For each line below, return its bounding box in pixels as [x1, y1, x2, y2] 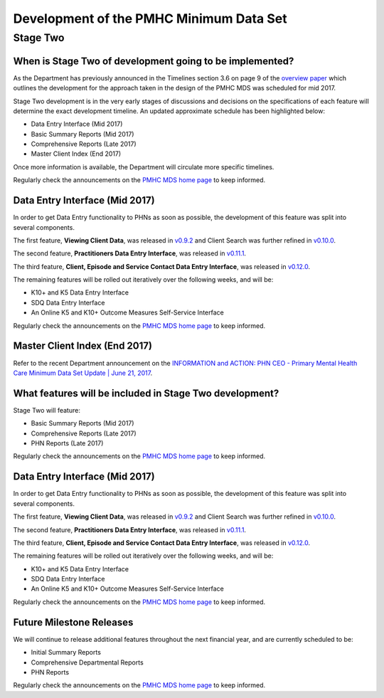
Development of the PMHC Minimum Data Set [13, 11, 287, 26]
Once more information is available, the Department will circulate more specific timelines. [13, 162, 274, 171]
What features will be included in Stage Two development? [13, 387, 279, 399]
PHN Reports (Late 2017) [31, 439, 104, 448]
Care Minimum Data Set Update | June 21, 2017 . [13, 369, 153, 377]
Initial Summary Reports [31, 648, 101, 657]
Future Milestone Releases [13, 616, 134, 628]
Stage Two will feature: [13, 406, 81, 414]
